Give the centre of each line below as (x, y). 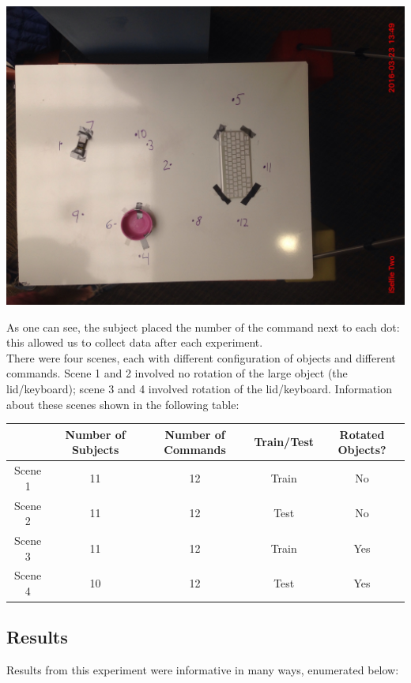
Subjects (95, 450)
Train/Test (284, 442)
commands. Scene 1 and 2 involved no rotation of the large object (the (177, 373)
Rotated (362, 434)
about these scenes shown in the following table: (123, 404)
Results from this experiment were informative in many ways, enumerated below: (203, 670)
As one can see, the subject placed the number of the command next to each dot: (203, 326)
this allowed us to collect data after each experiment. (135, 342)
